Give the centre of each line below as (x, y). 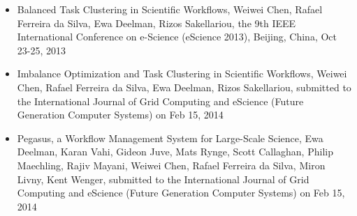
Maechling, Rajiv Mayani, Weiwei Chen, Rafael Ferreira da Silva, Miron (171, 165)
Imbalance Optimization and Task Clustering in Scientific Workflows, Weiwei (182, 74)
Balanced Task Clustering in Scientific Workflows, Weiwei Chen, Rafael (170, 9)
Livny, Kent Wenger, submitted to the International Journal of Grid (163, 179)
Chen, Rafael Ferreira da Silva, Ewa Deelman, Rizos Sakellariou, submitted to (184, 87)
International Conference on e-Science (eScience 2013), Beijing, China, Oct (177, 37)
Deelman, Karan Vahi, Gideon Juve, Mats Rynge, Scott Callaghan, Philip (175, 152)
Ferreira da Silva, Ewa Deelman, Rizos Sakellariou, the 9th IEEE (156, 23)
